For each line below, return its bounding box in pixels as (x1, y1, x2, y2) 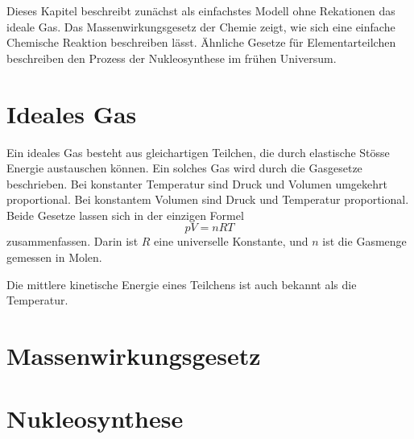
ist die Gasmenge (322, 233, 407, 250)
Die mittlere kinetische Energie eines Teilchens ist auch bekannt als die (6, 275, 357, 292)
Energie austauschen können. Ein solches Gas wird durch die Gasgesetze (6, 159, 362, 176)
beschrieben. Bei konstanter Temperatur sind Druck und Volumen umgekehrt (6, 175, 387, 192)
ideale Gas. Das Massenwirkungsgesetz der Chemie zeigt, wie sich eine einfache (6, 18, 395, 35)
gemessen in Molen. (6, 249, 102, 266)
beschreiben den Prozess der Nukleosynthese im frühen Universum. (6, 49, 337, 66)
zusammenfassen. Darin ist (6, 233, 139, 250)
